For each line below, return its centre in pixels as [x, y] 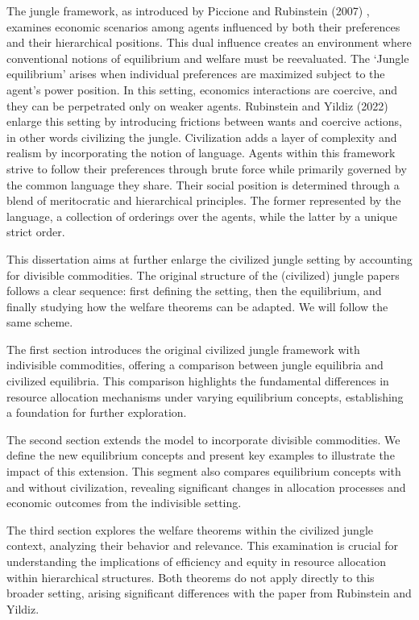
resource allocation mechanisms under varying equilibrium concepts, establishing [205, 396]
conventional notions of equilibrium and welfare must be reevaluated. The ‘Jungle [208, 58]
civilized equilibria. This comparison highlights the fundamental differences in [198, 381]
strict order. [36, 232]
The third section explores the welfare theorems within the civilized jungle [190, 529]
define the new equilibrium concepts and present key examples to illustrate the [201, 455]
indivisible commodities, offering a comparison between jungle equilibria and [195, 365]
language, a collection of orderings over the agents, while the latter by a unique [202, 216]
